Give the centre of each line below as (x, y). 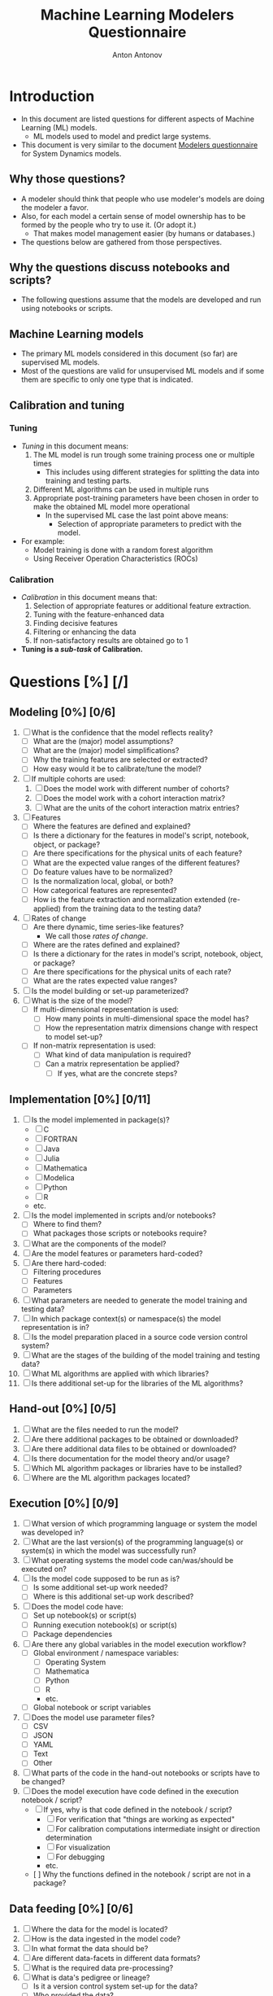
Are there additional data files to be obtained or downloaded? (134, 1449)
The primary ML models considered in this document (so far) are (129, 354)
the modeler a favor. (54, 207)
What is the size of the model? (82, 1001)
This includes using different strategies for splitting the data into (152, 472)
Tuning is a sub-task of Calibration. (82, 650)
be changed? (43, 1782)
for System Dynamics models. (71, 153)
